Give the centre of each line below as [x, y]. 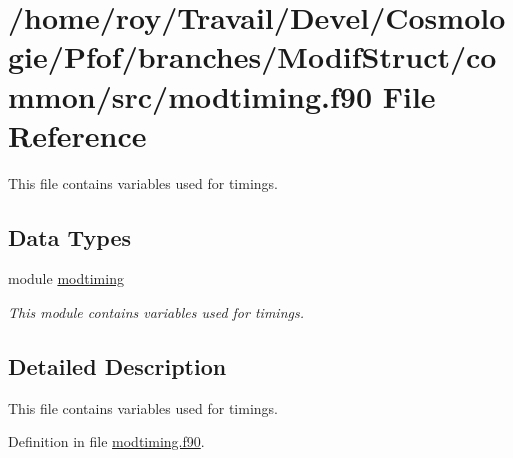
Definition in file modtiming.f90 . [106, 441]
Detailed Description [117, 366]
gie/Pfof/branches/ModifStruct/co [252, 56]
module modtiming [66, 278]
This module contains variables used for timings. [156, 312]
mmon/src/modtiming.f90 [190, 95]
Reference [77, 134]
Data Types [69, 236]
